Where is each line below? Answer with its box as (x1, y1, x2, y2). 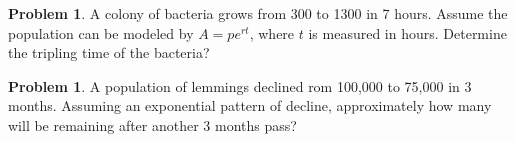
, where (249, 22, 295, 43)
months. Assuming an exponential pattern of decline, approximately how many (8, 95, 492, 116)
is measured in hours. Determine (308, 22, 507, 43)
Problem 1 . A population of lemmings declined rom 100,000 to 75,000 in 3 (8, 75, 472, 96)
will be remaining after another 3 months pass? (8, 114, 297, 135)
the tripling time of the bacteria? (8, 42, 210, 63)
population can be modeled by (8, 22, 194, 43)
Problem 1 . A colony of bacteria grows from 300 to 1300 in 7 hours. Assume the (8, 3, 508, 23)
